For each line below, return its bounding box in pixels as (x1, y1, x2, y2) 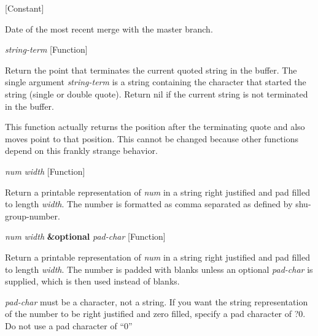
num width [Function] (5, 164, 85, 177)
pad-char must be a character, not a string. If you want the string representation (5, 295, 308, 308)
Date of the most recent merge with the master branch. (5, 22, 213, 35)
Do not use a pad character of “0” (5, 319, 133, 332)
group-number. (5, 209, 60, 222)
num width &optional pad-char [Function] (5, 230, 166, 243)
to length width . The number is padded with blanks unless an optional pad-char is (5, 262, 313, 275)
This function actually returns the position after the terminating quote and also (5, 120, 305, 133)
